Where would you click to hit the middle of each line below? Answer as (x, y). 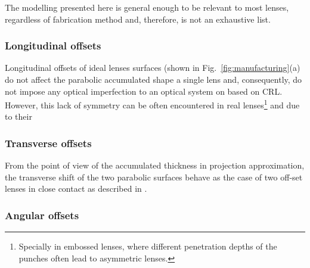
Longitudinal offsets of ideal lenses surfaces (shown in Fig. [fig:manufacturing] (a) (153, 68)
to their (18, 116)
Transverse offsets (48, 143)
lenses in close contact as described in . (76, 188)
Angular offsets (42, 215)
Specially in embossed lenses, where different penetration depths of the (148, 246)
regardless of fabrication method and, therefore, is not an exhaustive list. (138, 19)
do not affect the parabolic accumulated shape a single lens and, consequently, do (154, 79)
